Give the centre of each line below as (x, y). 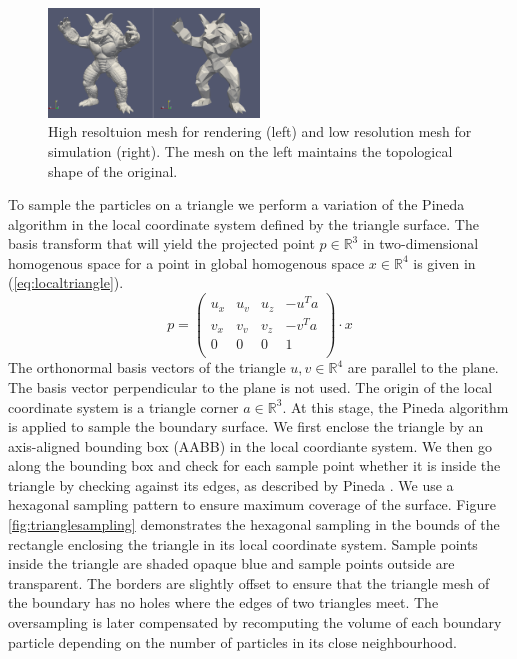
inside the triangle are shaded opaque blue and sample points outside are (231, 563)
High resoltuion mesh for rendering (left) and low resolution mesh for (260, 131)
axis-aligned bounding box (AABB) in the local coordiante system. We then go (250, 445)
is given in (444, 262)
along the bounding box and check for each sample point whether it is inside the (254, 465)
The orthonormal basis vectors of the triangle (147, 367)
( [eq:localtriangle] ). (66, 282)
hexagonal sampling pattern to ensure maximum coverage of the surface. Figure (252, 504)
